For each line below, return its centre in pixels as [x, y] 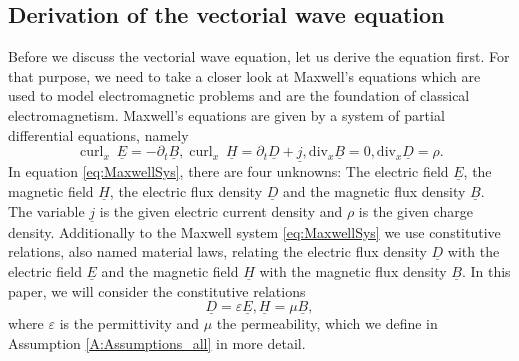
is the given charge [415, 210]
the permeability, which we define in [327, 323]
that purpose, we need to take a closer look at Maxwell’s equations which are [244, 75]
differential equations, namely [98, 134]
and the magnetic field [170, 270]
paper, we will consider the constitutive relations [157, 290]
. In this [486, 270]
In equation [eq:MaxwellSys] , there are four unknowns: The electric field [228, 171]
